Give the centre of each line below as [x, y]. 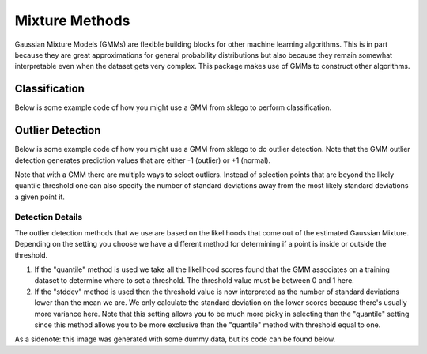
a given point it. [40, 197]
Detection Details [49, 217]
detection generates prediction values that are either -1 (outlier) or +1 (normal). [143, 160]
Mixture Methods [72, 21]
